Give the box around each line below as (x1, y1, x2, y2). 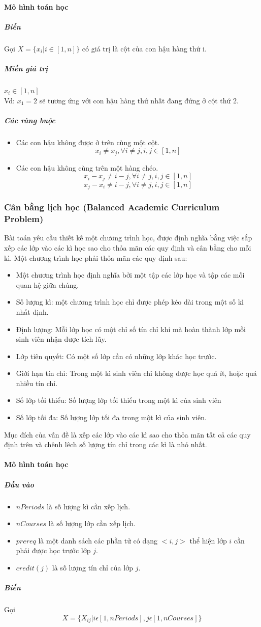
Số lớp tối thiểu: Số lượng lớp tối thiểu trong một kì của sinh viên (16, 395, 221, 405)
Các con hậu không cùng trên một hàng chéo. (16, 162, 158, 173)
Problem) (4, 212, 44, 225)
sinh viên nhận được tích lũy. (16, 334, 107, 344)
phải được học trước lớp (16, 545, 91, 556)
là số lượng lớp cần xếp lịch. (48, 518, 136, 529)
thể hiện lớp (189, 535, 227, 546)
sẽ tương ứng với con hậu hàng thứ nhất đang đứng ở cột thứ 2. (39, 95, 239, 105)
